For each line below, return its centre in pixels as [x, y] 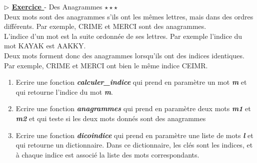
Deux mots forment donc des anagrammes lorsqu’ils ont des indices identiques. [124, 55]
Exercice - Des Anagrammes [57, 6]
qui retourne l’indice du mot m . [64, 91]
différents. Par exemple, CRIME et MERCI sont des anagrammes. [105, 26]
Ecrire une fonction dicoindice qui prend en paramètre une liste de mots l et [134, 135]
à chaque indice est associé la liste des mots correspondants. [107, 154]
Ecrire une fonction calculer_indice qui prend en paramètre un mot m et [131, 82]
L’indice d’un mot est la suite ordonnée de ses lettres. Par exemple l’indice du [123, 36]
